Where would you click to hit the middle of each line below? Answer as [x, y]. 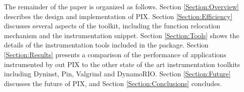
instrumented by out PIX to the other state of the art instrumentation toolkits [122, 64]
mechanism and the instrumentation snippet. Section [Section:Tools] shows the [122, 35]
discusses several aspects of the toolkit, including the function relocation [112, 26]
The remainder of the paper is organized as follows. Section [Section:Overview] [122, 6]
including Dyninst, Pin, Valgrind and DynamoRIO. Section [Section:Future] [117, 74]
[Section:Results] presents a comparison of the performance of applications [115, 54]
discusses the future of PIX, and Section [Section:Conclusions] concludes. [113, 83]
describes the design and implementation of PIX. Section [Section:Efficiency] [118, 16]
